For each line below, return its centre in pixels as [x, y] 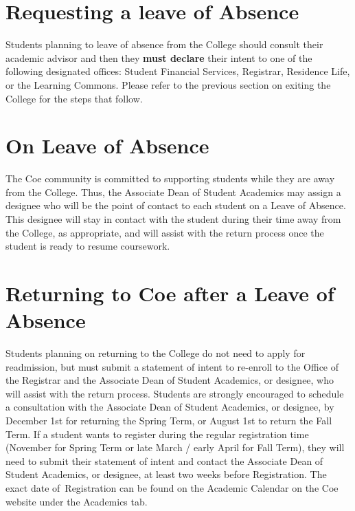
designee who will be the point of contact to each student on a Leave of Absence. [176, 205]
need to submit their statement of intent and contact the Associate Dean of [164, 460]
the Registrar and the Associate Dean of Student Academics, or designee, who [170, 380]
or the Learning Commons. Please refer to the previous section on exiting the [168, 84]
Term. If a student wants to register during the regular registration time [157, 434]
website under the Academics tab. [77, 501]
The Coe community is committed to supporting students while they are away [170, 178]
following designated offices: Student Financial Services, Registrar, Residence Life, [178, 71]
